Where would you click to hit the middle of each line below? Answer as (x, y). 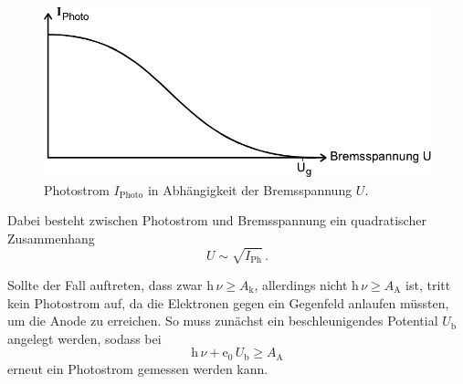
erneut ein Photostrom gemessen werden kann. (138, 368)
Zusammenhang (51, 238)
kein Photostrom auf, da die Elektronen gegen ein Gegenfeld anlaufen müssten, (228, 302)
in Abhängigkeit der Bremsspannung (250, 189)
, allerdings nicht (301, 284)
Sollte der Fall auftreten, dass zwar (105, 284)
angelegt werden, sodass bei (84, 338)
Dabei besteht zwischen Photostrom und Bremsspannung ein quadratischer (217, 220)
